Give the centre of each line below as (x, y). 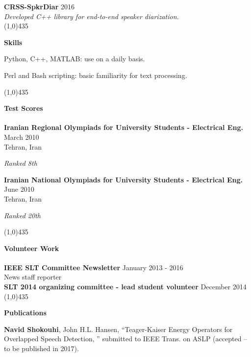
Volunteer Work (32, 248)
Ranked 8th (21, 163)
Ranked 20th (22, 215)
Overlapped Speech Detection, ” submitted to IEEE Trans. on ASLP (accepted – (126, 339)
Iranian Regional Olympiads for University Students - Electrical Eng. (124, 127)
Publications (25, 313)
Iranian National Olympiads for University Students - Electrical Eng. (124, 179)
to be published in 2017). (41, 348)
